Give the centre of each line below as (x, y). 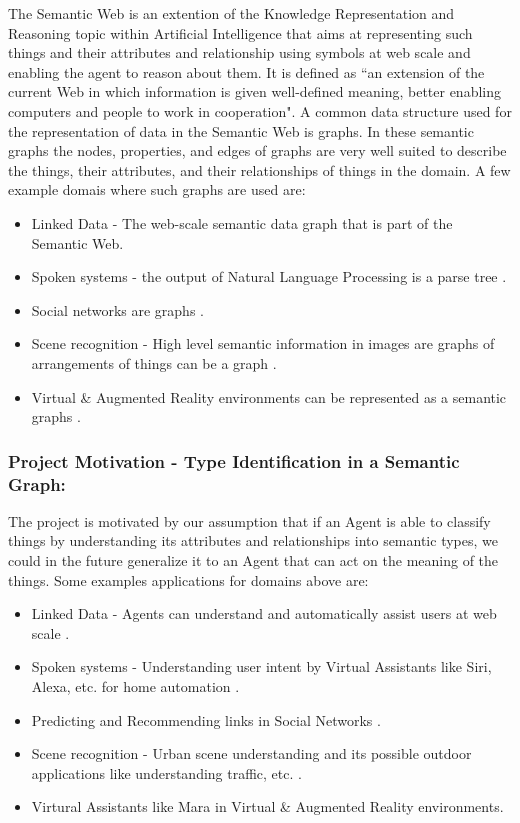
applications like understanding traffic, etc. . (166, 772)
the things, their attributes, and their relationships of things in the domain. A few (259, 169)
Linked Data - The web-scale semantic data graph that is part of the (242, 222)
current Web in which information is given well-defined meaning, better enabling (254, 91)
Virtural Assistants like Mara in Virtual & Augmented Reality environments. (267, 806)
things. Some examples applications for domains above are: (188, 579)
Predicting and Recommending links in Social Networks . (206, 719)
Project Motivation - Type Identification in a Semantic (234, 460)
